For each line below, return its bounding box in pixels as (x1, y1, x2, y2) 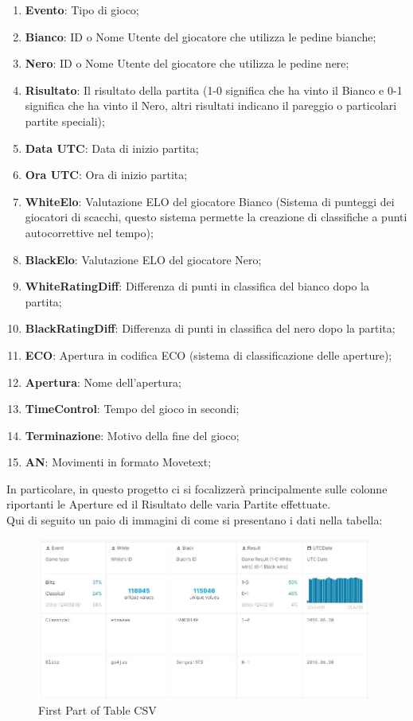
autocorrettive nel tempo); (25, 224, 154, 240)
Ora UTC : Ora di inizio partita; (25, 166, 188, 183)
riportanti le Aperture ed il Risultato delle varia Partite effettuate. (6, 496, 331, 512)
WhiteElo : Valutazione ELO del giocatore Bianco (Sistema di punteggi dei (25, 193, 395, 209)
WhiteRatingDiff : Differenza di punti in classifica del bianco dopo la (25, 278, 369, 294)
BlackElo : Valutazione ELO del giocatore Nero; (25, 251, 262, 267)
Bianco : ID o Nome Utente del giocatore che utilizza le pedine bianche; (25, 28, 376, 45)
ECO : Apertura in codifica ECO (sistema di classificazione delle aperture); (25, 346, 392, 363)
